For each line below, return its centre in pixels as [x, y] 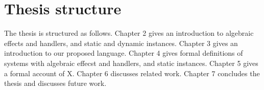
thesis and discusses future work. [55, 83]
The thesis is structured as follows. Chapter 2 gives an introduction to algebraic [129, 33]
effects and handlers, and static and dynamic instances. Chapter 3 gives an [121, 43]
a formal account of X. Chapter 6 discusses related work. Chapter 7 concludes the [132, 73]
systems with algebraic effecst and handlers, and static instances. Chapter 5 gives [131, 63]
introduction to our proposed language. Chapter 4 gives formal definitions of [124, 53]
